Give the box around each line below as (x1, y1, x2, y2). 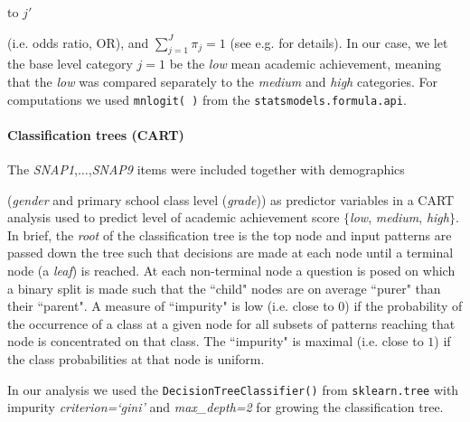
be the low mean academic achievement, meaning (169, 54, 442, 73)
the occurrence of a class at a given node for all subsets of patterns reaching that (7, 314, 456, 333)
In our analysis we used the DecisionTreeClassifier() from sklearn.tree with (7, 380, 459, 399)
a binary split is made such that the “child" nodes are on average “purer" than (7, 278, 441, 297)
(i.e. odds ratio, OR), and (7, 33, 149, 52)
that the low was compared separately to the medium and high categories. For (7, 71, 437, 90)
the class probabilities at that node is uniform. (7, 349, 265, 368)
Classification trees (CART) (7, 125, 184, 144)
